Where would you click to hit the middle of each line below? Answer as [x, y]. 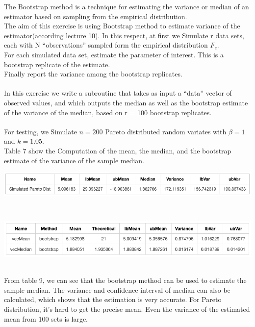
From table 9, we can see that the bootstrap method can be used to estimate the [125, 280]
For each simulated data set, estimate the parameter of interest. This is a [114, 54]
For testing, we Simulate [40, 131]
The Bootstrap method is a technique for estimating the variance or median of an [127, 6]
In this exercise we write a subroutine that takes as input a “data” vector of [118, 93]
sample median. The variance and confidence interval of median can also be [117, 289]
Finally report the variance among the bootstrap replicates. [93, 74]
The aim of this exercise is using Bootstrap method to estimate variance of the [122, 26]
